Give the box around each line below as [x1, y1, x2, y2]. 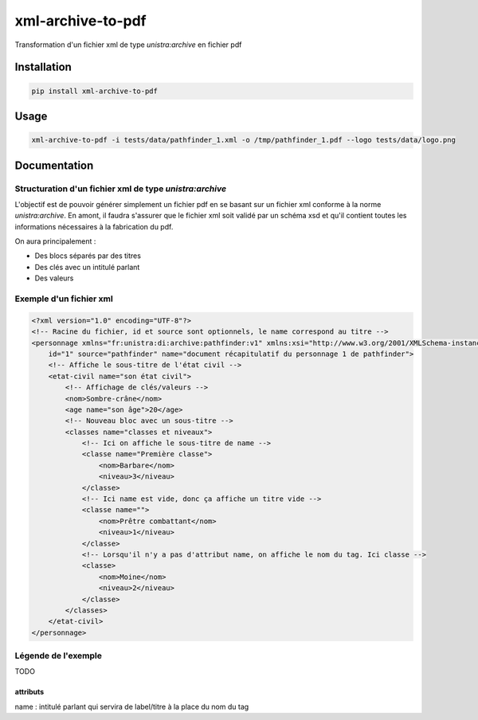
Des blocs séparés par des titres [34, 251, 141, 260]
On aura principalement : [14, 237, 96, 246]
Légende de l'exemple [14, 650, 103, 661]
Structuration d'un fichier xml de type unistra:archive [14, 183, 227, 194]
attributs [14, 687, 45, 697]
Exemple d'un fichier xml [14, 293, 113, 304]
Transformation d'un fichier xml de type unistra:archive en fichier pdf [14, 40, 242, 49]
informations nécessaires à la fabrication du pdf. [14, 221, 174, 231]
